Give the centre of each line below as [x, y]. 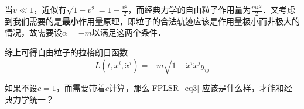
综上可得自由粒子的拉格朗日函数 [66, 52]
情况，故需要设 [33, 32]
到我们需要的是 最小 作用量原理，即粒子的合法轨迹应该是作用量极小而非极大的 [152, 21]
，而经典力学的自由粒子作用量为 [189, 9]
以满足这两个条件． [129, 32]
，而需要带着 [81, 88]
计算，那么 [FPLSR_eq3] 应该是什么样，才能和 [196, 88]
